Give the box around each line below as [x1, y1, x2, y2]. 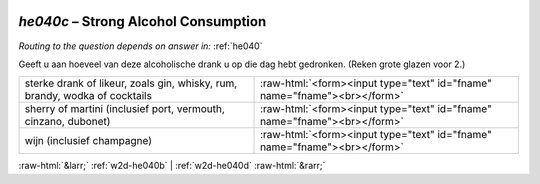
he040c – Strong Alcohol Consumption [18, 13, 267, 30]
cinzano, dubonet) [24, 115, 111, 129]
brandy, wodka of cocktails [24, 89, 152, 103]
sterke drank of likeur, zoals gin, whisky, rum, [24, 76, 238, 90]
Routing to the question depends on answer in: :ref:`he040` [18, 40, 263, 52]
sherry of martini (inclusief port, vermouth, [24, 102, 225, 116]
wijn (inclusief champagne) [24, 134, 153, 148]
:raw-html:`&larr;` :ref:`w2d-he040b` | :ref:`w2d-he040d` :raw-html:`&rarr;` [18, 160, 326, 172]
